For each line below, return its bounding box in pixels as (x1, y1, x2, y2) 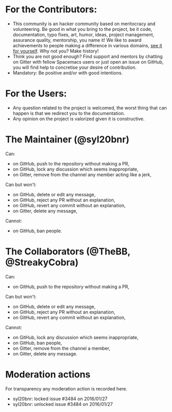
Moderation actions (5, 368, 91, 380)
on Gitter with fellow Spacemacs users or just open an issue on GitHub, (12, 59, 164, 65)
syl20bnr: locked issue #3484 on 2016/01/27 (12, 396, 108, 402)
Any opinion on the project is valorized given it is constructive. (12, 116, 145, 122)
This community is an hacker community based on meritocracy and (12, 21, 156, 27)
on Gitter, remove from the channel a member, (12, 345, 110, 351)
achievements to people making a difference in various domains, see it (12, 42, 163, 48)
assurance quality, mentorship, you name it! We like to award (12, 37, 142, 43)
